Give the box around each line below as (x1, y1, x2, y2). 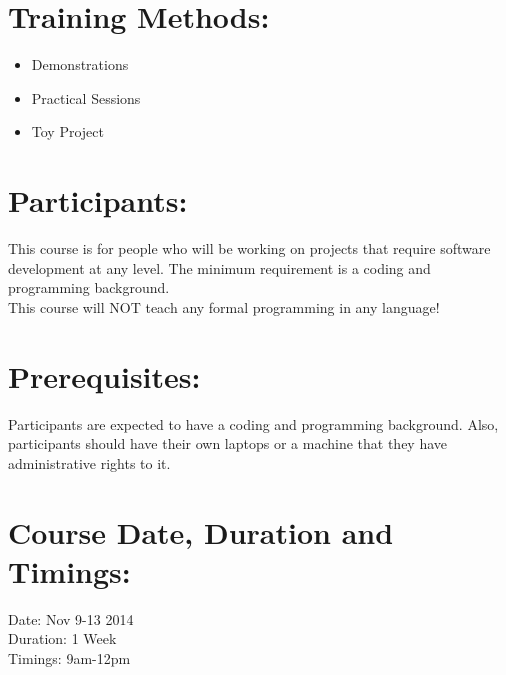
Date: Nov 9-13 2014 (8, 608, 134, 629)
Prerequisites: (8, 355, 201, 396)
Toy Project (31, 121, 104, 142)
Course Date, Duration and (8, 511, 394, 552)
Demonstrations (31, 54, 129, 75)
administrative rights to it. (8, 452, 171, 473)
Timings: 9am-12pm (8, 647, 131, 668)
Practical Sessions (31, 87, 141, 108)
